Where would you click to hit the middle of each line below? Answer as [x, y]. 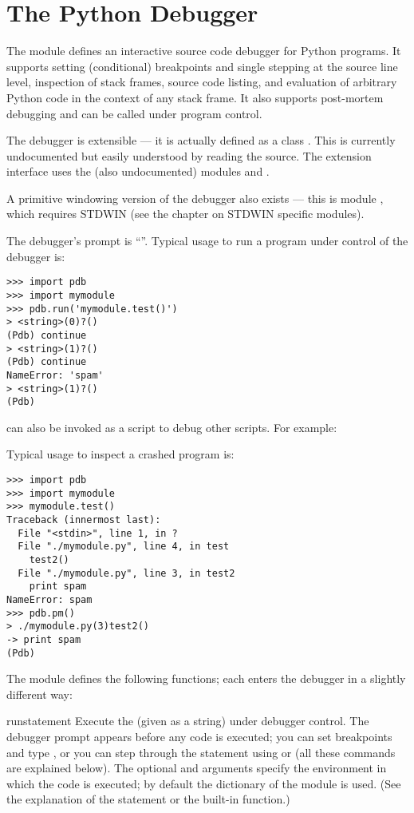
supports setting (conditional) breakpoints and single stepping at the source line [202, 66]
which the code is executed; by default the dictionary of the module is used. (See [204, 783]
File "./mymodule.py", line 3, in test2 [126, 573]
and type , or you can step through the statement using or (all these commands [201, 752]
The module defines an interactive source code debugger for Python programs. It [204, 51]
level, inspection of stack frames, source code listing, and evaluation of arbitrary [202, 82]
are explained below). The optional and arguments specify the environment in [197, 768]
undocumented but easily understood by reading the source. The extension [189, 155]
